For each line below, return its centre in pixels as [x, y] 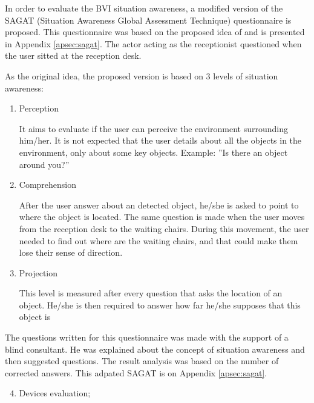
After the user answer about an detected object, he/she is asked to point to [159, 205]
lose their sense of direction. [71, 252]
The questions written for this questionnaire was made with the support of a [147, 337]
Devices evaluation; [55, 393]
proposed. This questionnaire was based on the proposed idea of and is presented [155, 32]
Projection [38, 272]
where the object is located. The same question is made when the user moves [162, 217]
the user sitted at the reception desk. [73, 55]
